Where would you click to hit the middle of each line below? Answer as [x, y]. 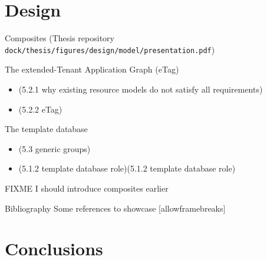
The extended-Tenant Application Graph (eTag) [92, 69]
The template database [46, 129]
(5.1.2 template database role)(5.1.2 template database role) [127, 168]
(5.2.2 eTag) [40, 109]
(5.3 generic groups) [55, 148]
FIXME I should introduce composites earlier [87, 188]
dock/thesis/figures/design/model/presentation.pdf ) [110, 49]
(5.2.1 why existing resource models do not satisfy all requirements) [141, 89]
